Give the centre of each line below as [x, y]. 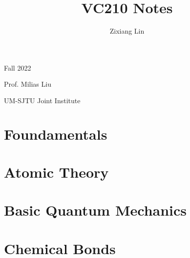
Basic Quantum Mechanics [95, 210]
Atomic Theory [56, 172]
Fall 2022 [18, 67]
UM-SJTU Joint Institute [42, 100]
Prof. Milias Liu [28, 84]
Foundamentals [56, 134]
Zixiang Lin [127, 31]
